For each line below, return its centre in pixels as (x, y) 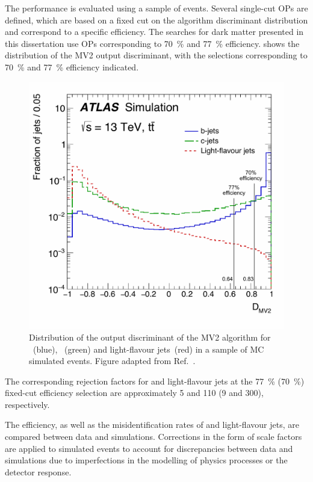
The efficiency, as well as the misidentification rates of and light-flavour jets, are (152, 425)
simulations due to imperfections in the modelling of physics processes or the (146, 460)
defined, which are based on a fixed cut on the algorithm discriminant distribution (156, 20)
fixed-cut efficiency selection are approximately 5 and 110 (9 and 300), (134, 393)
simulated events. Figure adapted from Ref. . (112, 361)
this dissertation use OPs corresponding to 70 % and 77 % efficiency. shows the (152, 43)
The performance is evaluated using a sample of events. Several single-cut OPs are (156, 8)
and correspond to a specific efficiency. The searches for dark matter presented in (154, 32)
